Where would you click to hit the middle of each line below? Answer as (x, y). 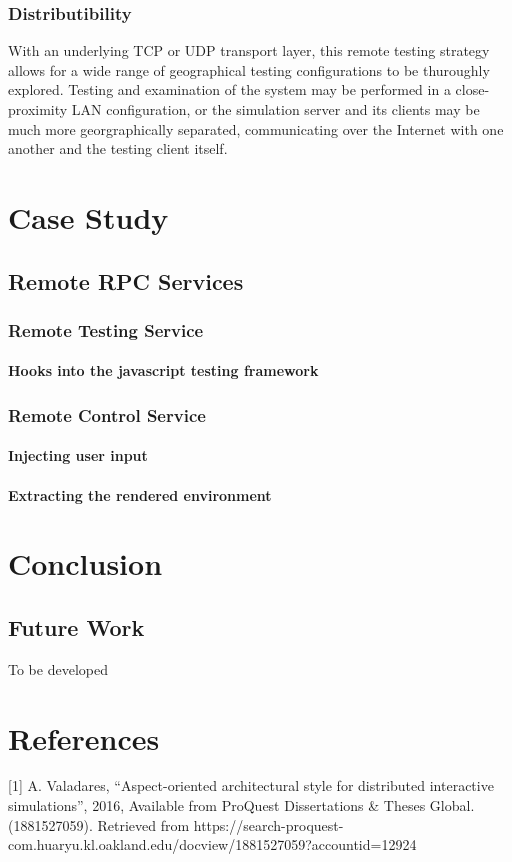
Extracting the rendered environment (140, 494)
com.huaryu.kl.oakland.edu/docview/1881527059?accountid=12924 (212, 844)
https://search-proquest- (268, 824)
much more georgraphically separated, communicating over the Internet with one (256, 128)
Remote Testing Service (106, 329)
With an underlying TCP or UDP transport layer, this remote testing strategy (249, 50)
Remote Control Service (107, 414)
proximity (38, 109)
